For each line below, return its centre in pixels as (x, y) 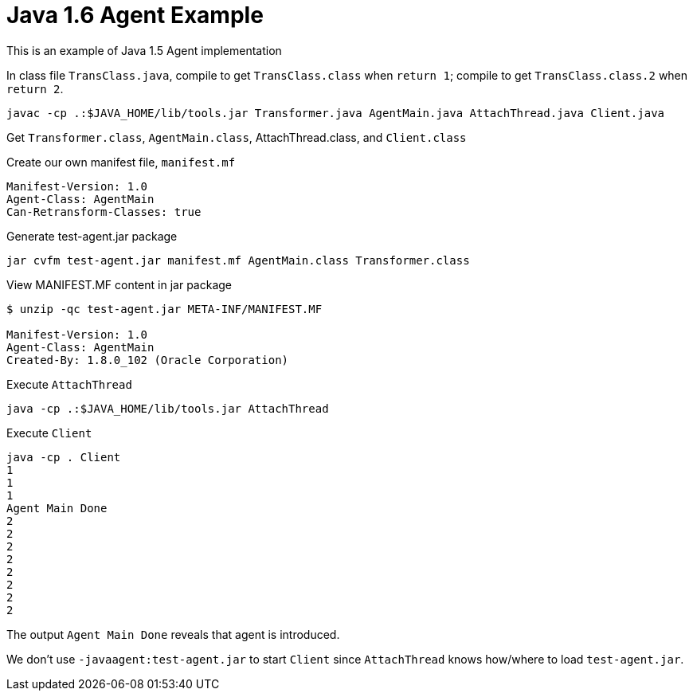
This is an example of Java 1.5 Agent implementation (144, 50)
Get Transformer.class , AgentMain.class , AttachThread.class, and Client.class (237, 137)
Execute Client (49, 433)
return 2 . (35, 88)
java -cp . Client (64, 457)
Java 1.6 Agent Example (135, 15)
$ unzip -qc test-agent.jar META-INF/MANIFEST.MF (164, 309)
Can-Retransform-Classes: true (104, 211)
